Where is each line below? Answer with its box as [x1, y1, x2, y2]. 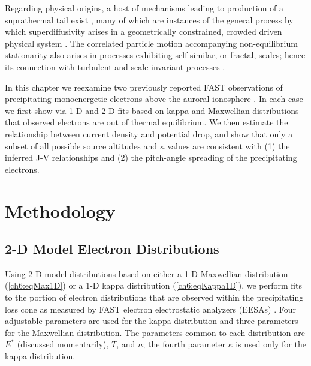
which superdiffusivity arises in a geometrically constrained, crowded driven [5, 25, 282, 38]
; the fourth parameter [143, 338, 225, 350]
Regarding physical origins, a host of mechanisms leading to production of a [5, 2, 284, 14]
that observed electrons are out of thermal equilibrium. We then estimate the [5, 116, 288, 128]
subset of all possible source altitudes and [5, 139, 158, 152]
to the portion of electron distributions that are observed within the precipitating [5, 291, 304, 304]
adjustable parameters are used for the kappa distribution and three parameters [5, 314, 298, 327]
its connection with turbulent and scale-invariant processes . [5, 60, 225, 73]
